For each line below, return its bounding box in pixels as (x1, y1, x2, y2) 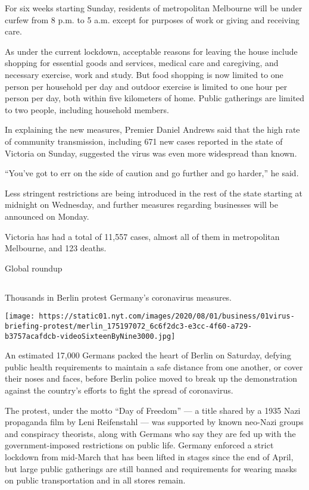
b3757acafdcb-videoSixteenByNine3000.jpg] (5, 332, 176, 341)
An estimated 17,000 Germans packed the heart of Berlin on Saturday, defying (5, 349, 291, 361)
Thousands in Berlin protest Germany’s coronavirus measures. (5, 291, 232, 303)
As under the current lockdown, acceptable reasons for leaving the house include (5, 45, 298, 57)
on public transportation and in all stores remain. (5, 474, 186, 486)
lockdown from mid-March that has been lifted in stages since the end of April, (5, 450, 294, 463)
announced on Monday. (5, 210, 89, 222)
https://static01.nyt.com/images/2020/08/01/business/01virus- (39, 312, 295, 321)
